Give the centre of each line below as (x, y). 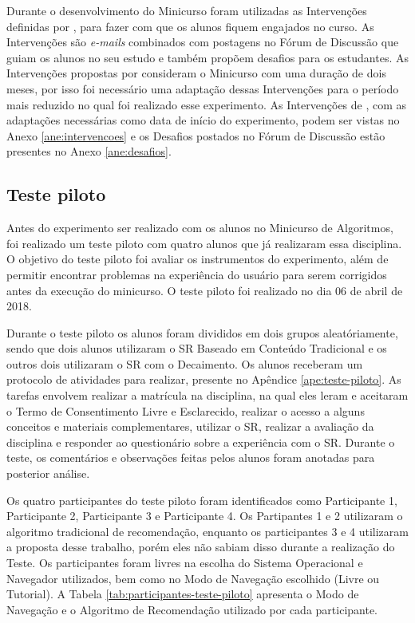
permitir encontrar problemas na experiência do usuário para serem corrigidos (197, 274)
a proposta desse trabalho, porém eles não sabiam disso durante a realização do (201, 547)
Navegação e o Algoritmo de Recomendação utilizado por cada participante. (192, 609)
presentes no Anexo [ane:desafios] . (89, 151)
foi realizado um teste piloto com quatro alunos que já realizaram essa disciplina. (204, 243)
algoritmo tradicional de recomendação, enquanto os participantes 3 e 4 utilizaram (207, 531)
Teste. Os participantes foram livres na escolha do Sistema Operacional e (185, 563)
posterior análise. (48, 473)
